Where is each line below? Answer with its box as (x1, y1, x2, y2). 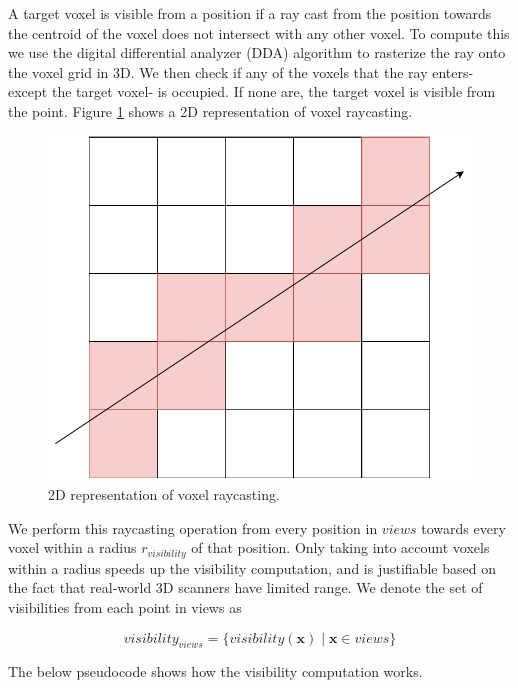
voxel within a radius (8, 537, 137, 558)
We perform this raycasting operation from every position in (8, 517, 378, 538)
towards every (421, 517, 506, 538)
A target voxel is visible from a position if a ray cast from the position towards (8, 3, 492, 23)
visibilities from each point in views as (8, 596, 242, 617)
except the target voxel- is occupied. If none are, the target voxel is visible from (8, 81, 496, 102)
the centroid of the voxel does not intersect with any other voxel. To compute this (8, 22, 510, 43)
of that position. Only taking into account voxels (191, 537, 490, 558)
